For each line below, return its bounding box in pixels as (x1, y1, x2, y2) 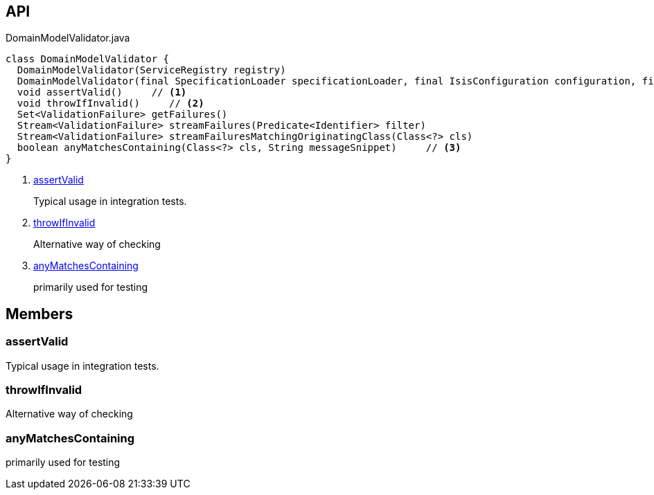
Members (6, 305, 73, 323)
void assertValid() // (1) (17, 87, 187, 98)
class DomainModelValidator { (6, 53, 170, 65)
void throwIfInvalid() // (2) (17, 98, 204, 109)
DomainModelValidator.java (6, 32, 130, 44)
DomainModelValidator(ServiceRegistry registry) (17, 64, 286, 76)
